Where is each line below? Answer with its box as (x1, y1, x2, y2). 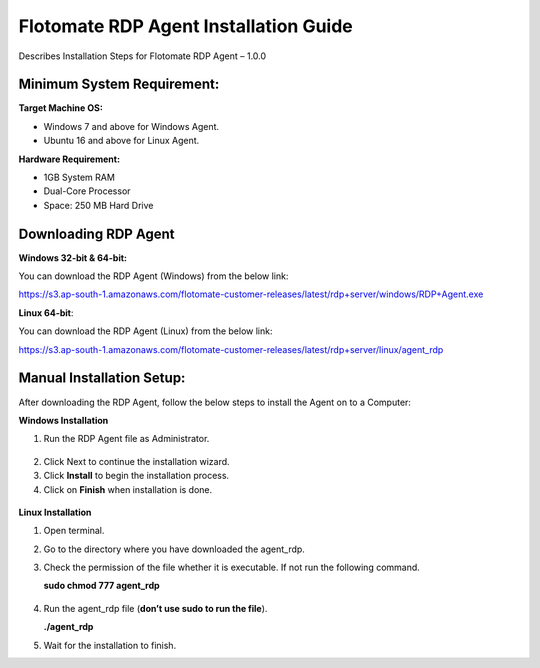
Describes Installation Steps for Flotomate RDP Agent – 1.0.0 (18, 50, 267, 62)
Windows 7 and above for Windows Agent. (43, 120, 220, 132)
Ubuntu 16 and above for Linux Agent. (43, 135, 200, 147)
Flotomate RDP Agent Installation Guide (18, 15, 354, 37)
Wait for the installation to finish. (43, 639, 177, 651)
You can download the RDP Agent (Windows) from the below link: (18, 270, 289, 282)
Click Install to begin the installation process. (43, 470, 230, 482)
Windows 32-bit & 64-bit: (18, 251, 128, 264)
